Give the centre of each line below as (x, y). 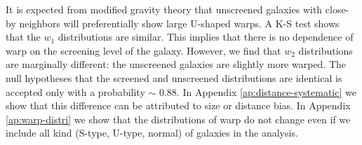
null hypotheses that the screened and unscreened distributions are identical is (174, 77)
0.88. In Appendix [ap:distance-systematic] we (257, 91)
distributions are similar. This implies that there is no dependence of (206, 37)
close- (337, 9)
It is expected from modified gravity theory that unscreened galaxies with (164, 9)
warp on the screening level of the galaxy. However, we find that (143, 50)
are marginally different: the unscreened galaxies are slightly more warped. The (176, 64)
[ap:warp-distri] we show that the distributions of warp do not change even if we (178, 119)
